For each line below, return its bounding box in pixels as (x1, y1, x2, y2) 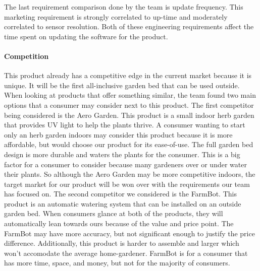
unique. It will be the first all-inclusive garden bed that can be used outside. (4, 80, 240, 90)
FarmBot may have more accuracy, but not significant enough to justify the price (4, 228, 255, 238)
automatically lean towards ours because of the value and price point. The (4, 218, 234, 229)
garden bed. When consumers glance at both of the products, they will (4, 208, 223, 219)
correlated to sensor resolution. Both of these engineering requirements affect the (4, 21, 254, 32)
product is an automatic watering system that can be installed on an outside (4, 198, 241, 209)
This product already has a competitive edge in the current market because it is (4, 70, 252, 81)
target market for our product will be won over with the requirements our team (4, 178, 250, 189)
